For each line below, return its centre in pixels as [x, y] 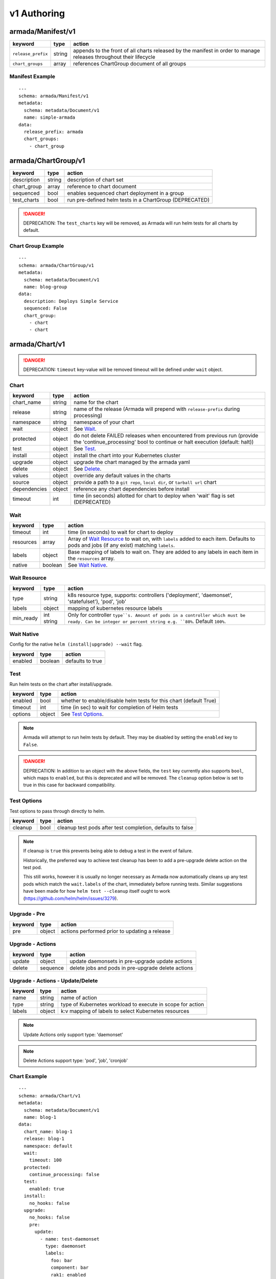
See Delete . [87, 469]
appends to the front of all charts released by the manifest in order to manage [167, 51]
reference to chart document [102, 186]
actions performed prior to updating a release [116, 931]
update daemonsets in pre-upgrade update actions [131, 961]
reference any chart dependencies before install [131, 489]
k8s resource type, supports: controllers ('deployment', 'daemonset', [150, 595]
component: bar [70, 1268]
